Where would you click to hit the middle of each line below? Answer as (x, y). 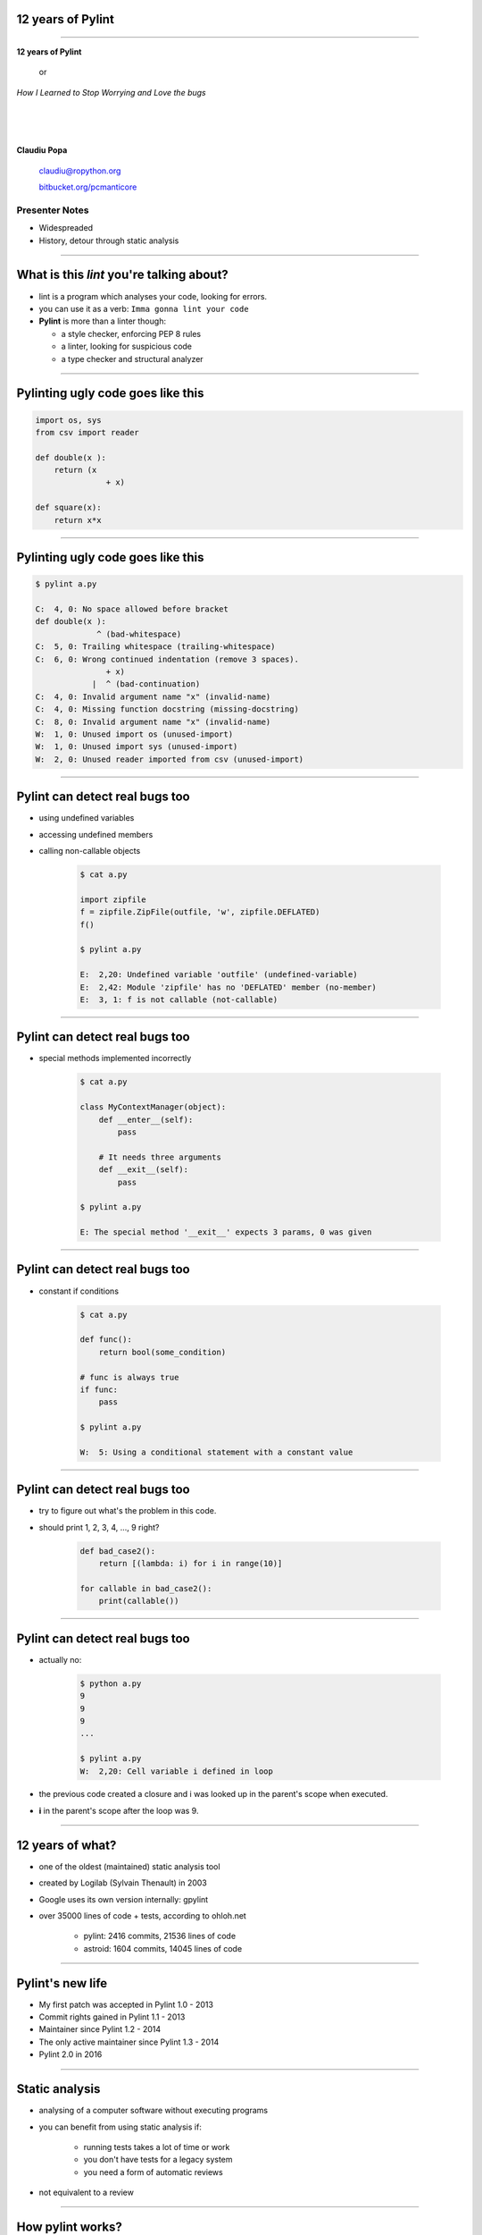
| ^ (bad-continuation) (146, 684)
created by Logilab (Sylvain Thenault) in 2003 (123, 1883)
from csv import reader (87, 432)
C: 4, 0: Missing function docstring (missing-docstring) (167, 709)
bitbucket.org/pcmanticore (88, 187)
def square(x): (68, 508)
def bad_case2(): (118, 1551)
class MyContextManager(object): (153, 1107)
